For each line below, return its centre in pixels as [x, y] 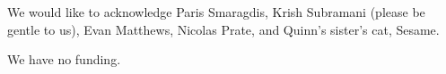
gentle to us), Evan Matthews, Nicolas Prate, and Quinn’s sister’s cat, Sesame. [223, 29]
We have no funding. [64, 59]
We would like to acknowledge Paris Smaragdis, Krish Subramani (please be [216, 12]
